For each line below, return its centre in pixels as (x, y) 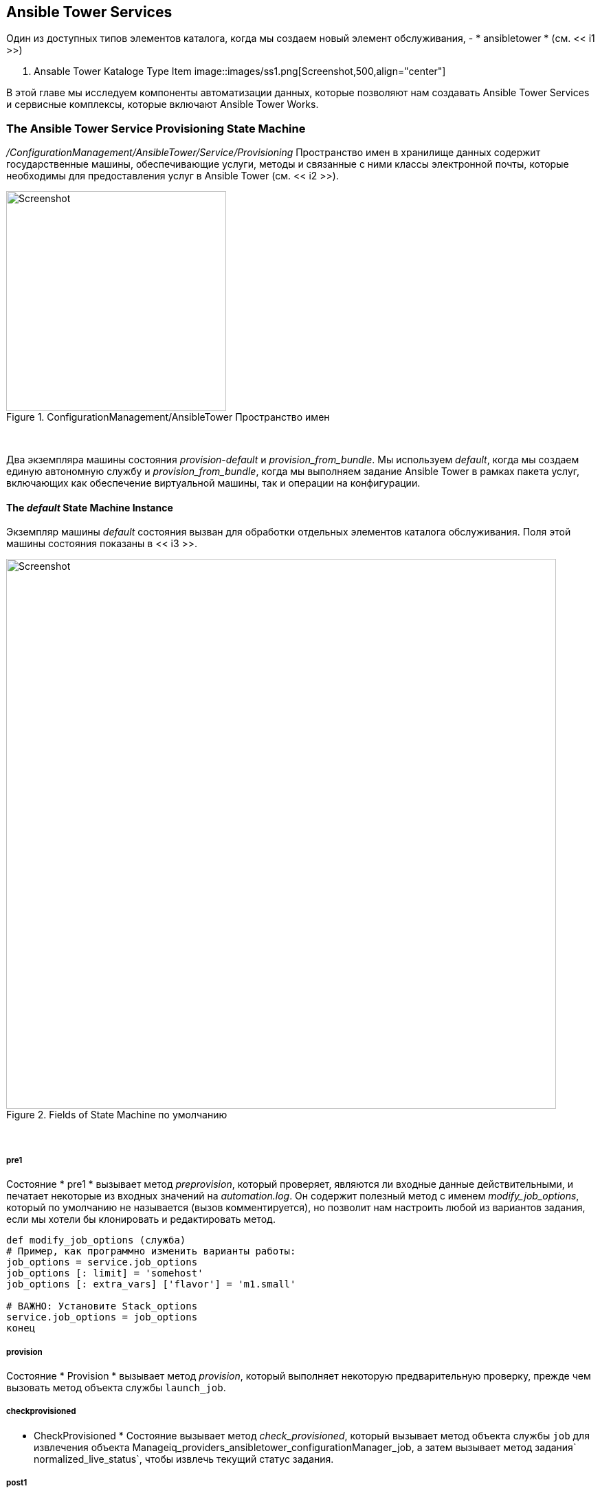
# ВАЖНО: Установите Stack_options (102, 1306)
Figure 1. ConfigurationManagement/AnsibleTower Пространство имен (168, 417)
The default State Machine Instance (90, 507)
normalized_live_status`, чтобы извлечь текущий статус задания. (184, 1459)
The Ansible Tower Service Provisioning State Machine (156, 128)
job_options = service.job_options (102, 1262)
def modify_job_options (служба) (96, 1240)
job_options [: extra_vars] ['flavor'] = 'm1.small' (151, 1284)
